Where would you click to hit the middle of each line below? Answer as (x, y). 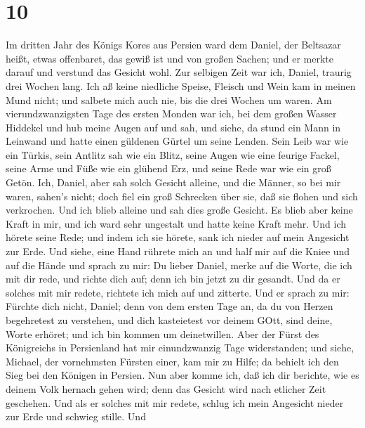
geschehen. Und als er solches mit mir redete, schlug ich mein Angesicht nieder (175, 402)
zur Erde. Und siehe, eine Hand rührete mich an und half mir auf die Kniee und (178, 251)
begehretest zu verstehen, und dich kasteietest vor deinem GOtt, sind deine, (169, 320)
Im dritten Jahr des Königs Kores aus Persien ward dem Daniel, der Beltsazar (173, 45)
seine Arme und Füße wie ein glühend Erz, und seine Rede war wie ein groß (168, 168)
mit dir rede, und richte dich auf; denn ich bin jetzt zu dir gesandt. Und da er (173, 279)
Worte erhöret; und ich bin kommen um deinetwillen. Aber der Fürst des (162, 333)
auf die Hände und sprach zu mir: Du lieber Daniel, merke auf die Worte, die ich (179, 265)
